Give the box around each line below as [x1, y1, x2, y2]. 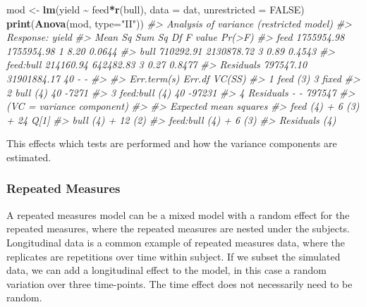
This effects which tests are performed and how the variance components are [6, 136, 337, 151]
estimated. [6, 149, 51, 164]
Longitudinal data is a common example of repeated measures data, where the [6, 234, 346, 249]
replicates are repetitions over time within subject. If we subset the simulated [6, 249, 341, 263]
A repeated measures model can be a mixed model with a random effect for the [6, 207, 350, 222]
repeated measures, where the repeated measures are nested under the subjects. [6, 221, 350, 236]
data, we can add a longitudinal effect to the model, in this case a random [6, 263, 327, 277]
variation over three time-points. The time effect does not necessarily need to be [6, 276, 353, 291]
